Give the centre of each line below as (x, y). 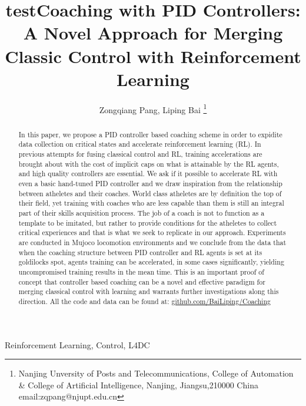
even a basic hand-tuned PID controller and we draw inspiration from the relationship (150, 184)
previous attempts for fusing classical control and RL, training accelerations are (140, 154)
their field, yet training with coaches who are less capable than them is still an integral (151, 203)
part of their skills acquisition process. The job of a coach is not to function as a (142, 212)
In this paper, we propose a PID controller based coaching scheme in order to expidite (150, 134)
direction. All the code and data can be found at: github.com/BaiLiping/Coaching (144, 301)
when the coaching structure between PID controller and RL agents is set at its (140, 252)
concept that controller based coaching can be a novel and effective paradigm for (142, 281)
